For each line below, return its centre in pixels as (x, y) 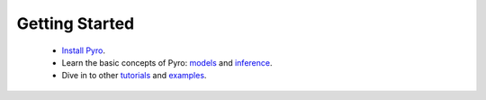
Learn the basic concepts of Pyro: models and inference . (167, 62)
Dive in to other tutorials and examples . (134, 76)
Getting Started (76, 23)
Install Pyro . (83, 50)
